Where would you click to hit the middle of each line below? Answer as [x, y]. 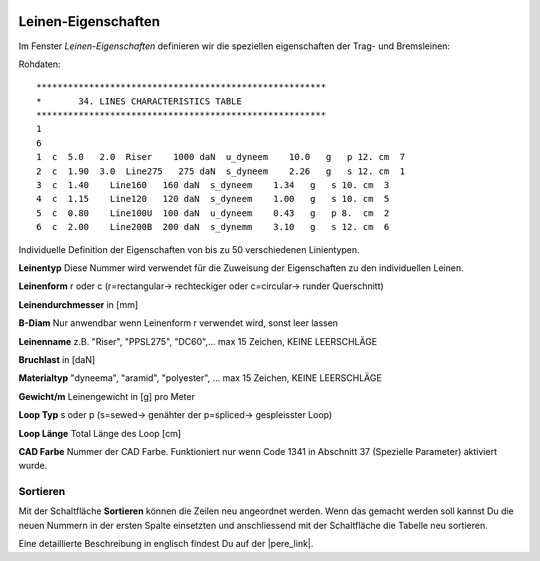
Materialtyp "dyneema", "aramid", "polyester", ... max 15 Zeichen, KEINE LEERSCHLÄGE [200, 378]
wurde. [33, 466]
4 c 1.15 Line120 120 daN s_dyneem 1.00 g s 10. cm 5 [213, 199]
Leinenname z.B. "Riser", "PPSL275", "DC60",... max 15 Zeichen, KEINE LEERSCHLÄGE [198, 341]
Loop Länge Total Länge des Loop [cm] [100, 433]
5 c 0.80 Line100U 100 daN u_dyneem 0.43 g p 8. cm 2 [213, 213]
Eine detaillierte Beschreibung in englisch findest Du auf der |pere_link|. [166, 544]
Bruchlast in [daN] [57, 359]
